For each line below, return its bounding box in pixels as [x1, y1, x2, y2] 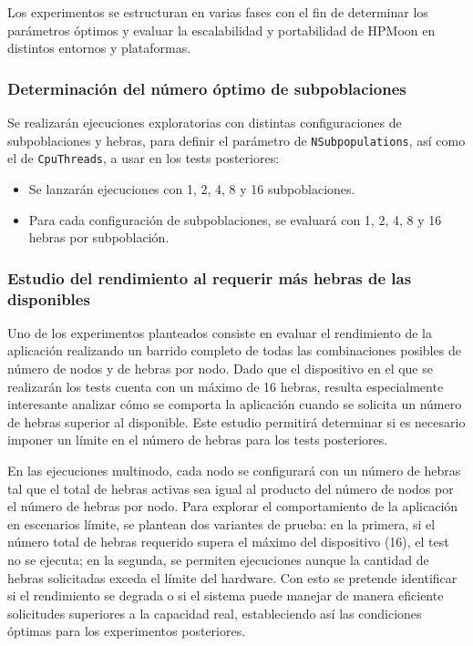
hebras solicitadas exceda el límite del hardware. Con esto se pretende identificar [7, 568, 458, 587]
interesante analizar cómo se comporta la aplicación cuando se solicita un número [7, 395, 462, 414]
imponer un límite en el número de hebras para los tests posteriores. [7, 430, 388, 449]
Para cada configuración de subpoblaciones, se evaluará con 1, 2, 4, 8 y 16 [28, 210, 442, 229]
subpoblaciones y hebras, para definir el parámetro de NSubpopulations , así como [7, 130, 466, 149]
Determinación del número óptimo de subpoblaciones [7, 77, 406, 99]
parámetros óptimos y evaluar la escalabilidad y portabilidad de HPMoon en [7, 20, 436, 39]
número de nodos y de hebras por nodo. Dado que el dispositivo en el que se [7, 359, 433, 378]
